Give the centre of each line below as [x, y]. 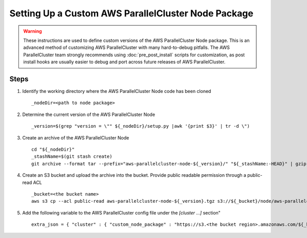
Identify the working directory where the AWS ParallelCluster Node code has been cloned [117, 91]
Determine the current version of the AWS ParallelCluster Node [89, 114]
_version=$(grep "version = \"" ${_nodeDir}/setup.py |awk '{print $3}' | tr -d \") [141, 126]
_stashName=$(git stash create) [72, 157]
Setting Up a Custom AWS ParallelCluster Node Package [131, 13]
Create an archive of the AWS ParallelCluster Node [76, 137]
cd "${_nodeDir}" [53, 149]
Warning [32, 31]
